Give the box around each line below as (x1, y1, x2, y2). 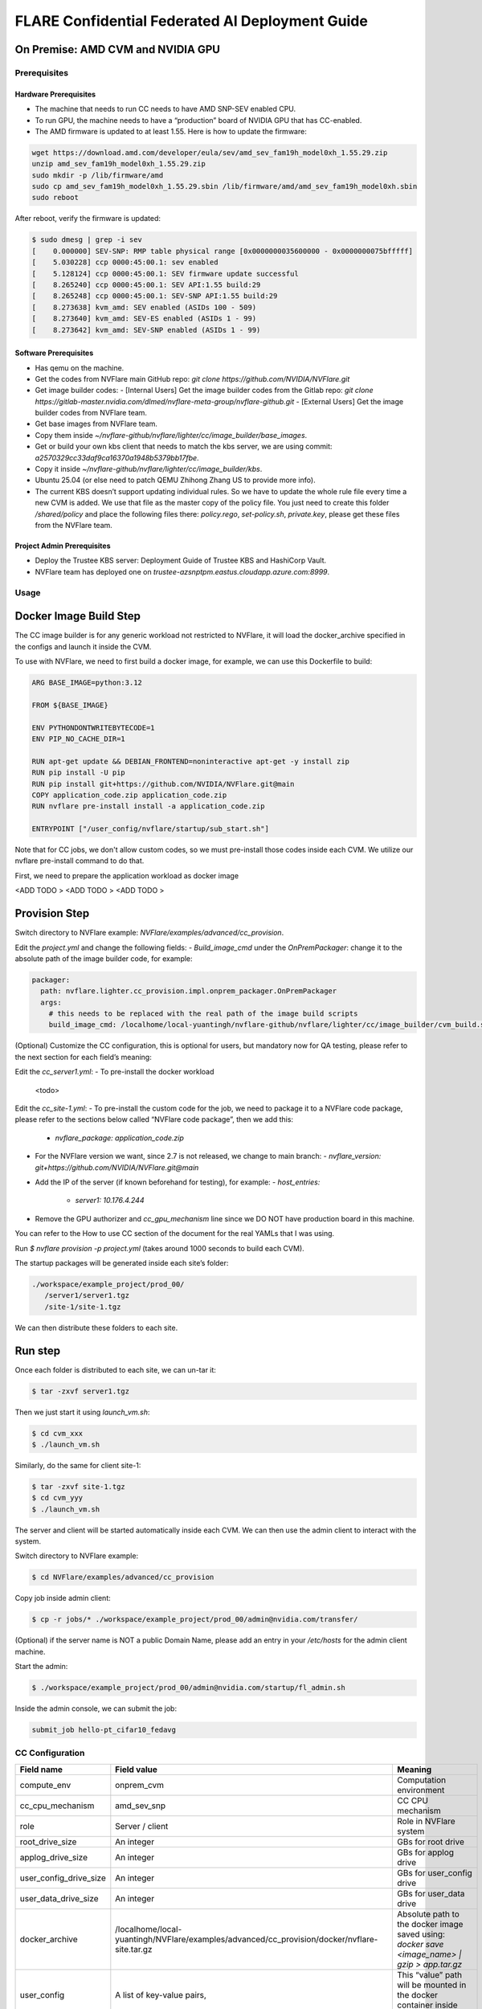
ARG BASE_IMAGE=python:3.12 (31, 678, 142, 687)
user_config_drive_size (19, 1872, 106, 1884)
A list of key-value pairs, (115, 1989, 206, 2000)
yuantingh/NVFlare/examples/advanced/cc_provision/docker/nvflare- (115, 1933, 378, 1945)
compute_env (19, 1779, 71, 1790)
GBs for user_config (397, 1867, 473, 1878)
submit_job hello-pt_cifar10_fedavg (31, 1725, 177, 1735)
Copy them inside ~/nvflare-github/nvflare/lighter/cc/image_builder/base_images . (35, 430, 308, 440)
